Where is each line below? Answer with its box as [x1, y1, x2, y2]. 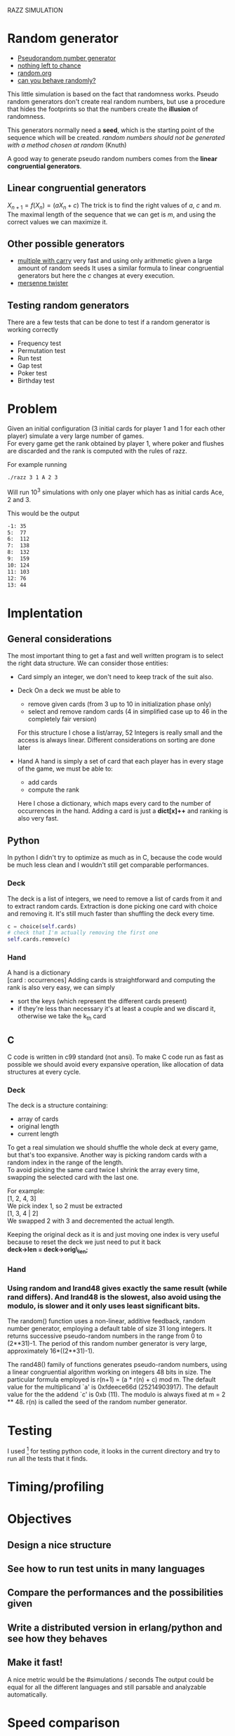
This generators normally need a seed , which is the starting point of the [7, 126, 215, 134]
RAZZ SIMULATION [7, 6, 63, 14]
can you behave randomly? [17, 76, 96, 84]
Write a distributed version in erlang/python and [7, 1621, 223, 1633]
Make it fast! [7, 1657, 63, 1669]
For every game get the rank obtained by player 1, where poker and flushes [7, 439, 224, 448]
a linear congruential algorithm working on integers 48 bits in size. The [7, 1368, 212, 1377]
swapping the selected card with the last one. [7, 1174, 139, 1182]
